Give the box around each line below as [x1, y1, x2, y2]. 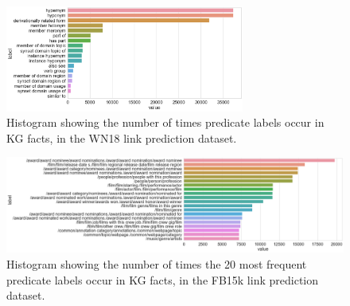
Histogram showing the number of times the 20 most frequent [6, 256, 307, 273]
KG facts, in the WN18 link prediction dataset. [6, 129, 237, 146]
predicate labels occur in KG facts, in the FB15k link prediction [6, 271, 318, 288]
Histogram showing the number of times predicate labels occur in [6, 114, 325, 131]
